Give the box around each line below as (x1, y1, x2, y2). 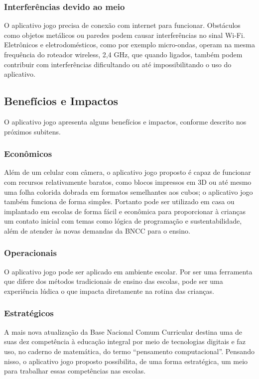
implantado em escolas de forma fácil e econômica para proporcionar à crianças (4, 206, 246, 216)
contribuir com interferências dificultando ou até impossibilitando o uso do (4, 59, 232, 69)
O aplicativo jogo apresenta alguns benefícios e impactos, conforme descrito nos (4, 116, 247, 126)
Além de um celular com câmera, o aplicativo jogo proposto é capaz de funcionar (4, 167, 251, 177)
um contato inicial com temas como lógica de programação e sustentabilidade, (4, 216, 242, 226)
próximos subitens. (4, 126, 61, 136)
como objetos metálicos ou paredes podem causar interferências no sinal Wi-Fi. (4, 29, 245, 40)
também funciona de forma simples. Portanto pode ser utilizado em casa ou (4, 196, 235, 207)
